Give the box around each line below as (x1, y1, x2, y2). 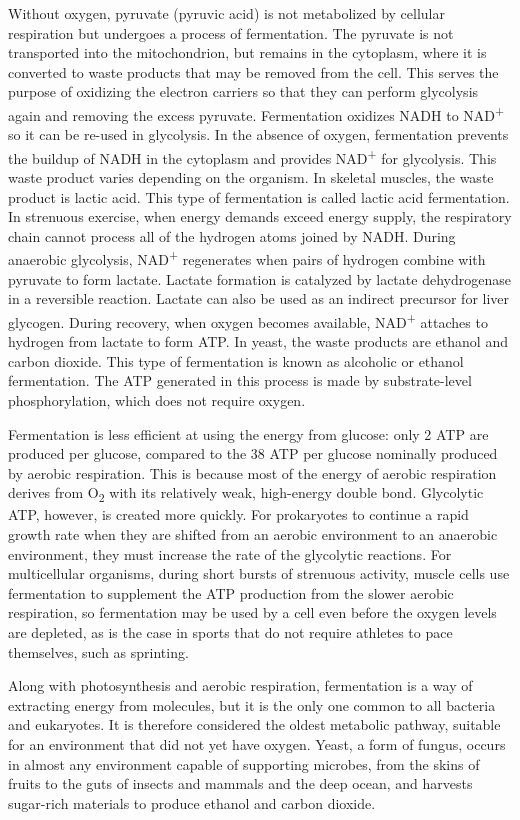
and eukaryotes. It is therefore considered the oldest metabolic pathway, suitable (8, 714, 501, 735)
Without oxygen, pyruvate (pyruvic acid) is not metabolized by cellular (8, 3, 445, 23)
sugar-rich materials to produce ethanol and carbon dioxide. (8, 792, 376, 813)
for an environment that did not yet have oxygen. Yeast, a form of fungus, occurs (8, 733, 506, 754)
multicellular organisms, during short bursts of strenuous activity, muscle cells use (8, 563, 510, 584)
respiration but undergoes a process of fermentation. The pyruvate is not (8, 22, 454, 43)
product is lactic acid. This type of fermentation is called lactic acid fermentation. (8, 186, 510, 207)
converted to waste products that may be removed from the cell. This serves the (8, 61, 499, 82)
